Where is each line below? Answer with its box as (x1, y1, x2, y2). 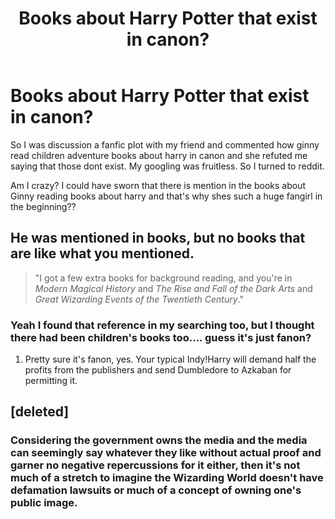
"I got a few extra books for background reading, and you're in (34, 272, 293, 284)
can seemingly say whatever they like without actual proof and (10, 446, 322, 460)
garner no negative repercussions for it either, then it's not (10, 458, 301, 472)
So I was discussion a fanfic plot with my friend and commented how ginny (10, 138, 320, 151)
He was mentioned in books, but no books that (10, 230, 306, 247)
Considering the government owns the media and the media (10, 433, 308, 447)
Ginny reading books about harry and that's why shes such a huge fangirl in (10, 190, 323, 202)
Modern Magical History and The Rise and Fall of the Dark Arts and (34, 282, 313, 294)
